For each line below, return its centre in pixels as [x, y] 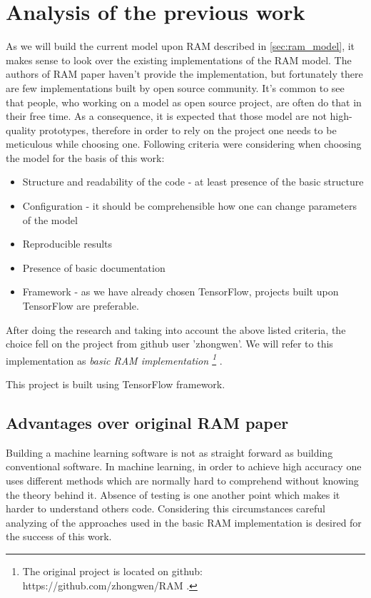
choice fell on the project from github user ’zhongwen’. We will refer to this [169, 344]
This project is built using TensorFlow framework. [116, 384]
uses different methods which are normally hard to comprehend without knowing [182, 481]
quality [21, 130]
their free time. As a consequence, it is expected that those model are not [166, 116]
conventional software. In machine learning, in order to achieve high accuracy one [184, 466]
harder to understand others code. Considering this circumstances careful [166, 508]
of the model [50, 219]
